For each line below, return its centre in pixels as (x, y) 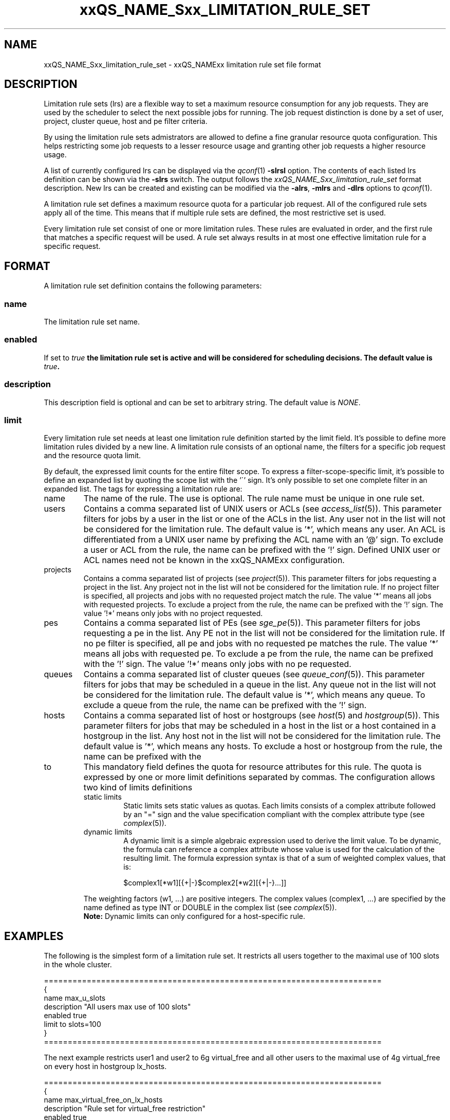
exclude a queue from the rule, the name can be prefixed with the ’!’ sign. (225, 705)
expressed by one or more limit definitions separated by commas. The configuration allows (259, 777)
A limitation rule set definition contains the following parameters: (153, 286)
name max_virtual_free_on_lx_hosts (103, 1100)
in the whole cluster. (78, 965)
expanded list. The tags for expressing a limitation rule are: (143, 489)
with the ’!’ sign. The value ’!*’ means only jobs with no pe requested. (217, 664)
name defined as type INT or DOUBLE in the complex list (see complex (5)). (210, 908)
